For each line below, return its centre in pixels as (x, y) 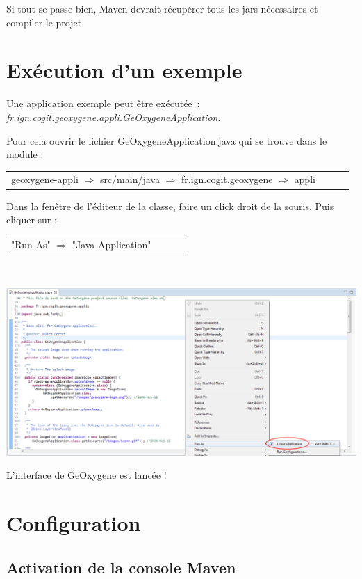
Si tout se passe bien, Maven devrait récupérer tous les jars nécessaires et (162, 8)
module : (25, 154)
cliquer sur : (32, 220)
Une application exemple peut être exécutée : (103, 103)
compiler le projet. (46, 22)
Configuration (74, 523)
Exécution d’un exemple (124, 70)
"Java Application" (112, 245)
